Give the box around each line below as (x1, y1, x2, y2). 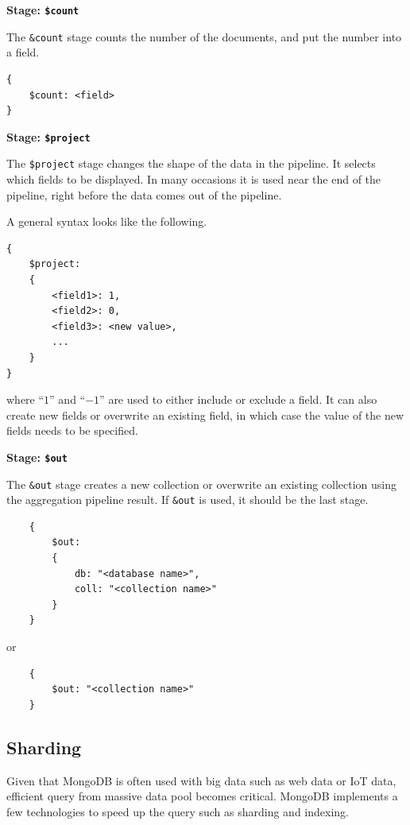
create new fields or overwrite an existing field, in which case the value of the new (6, 406, 404, 423)
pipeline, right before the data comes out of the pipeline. (6, 186, 282, 203)
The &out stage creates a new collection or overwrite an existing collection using (6, 475, 397, 492)
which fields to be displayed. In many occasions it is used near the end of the (6, 171, 381, 187)
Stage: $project (6, 128, 91, 145)
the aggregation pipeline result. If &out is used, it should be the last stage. (6, 491, 369, 508)
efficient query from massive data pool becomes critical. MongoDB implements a (6, 788, 398, 804)
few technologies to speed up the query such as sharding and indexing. (6, 803, 349, 819)
